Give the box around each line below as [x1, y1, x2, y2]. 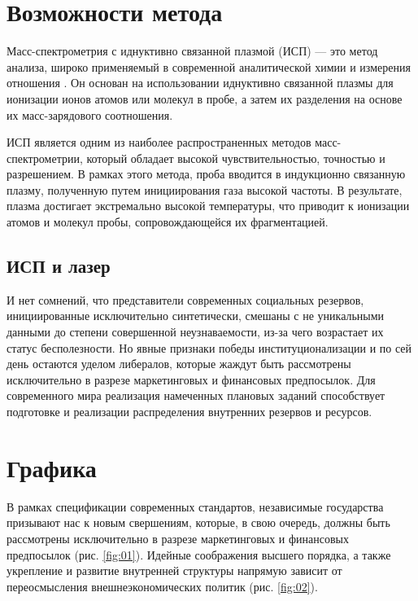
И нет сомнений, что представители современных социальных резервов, [7, 291, 364, 308]
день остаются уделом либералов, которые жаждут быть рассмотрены [7, 355, 351, 372]
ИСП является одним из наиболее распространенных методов [7, 134, 311, 151]
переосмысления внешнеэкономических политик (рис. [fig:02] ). [7, 577, 318, 594]
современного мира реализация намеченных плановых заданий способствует [7, 387, 385, 404]
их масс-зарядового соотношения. [7, 106, 173, 123]
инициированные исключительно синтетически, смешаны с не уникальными [7, 307, 385, 324]
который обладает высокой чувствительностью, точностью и [86, 149, 385, 166]
